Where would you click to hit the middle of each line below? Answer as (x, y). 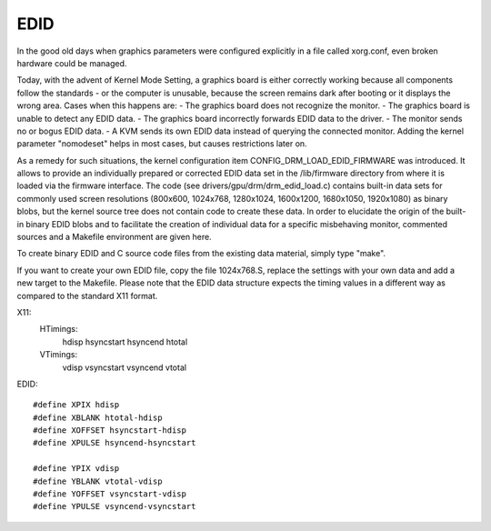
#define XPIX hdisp (76, 405)
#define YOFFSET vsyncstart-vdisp (110, 494)
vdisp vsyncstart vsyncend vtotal (124, 367)
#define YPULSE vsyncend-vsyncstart (115, 506)
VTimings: (59, 355)
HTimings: (59, 329)
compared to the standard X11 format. (87, 296)
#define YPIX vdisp (76, 469)
